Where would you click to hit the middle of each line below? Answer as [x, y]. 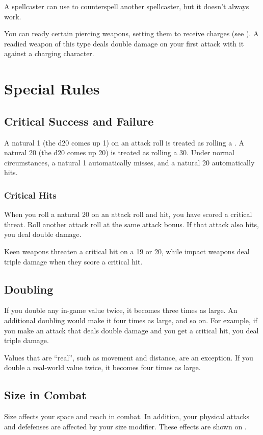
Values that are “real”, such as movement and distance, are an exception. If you [129, 357]
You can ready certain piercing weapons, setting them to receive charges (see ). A [131, 33]
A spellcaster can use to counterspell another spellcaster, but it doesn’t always [127, 6]
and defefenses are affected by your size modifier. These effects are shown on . [125, 426]
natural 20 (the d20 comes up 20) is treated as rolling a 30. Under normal [119, 152]
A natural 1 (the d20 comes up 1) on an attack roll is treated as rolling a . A [124, 142]
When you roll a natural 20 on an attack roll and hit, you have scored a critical [128, 214]
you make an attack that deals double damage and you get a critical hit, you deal [131, 330]
